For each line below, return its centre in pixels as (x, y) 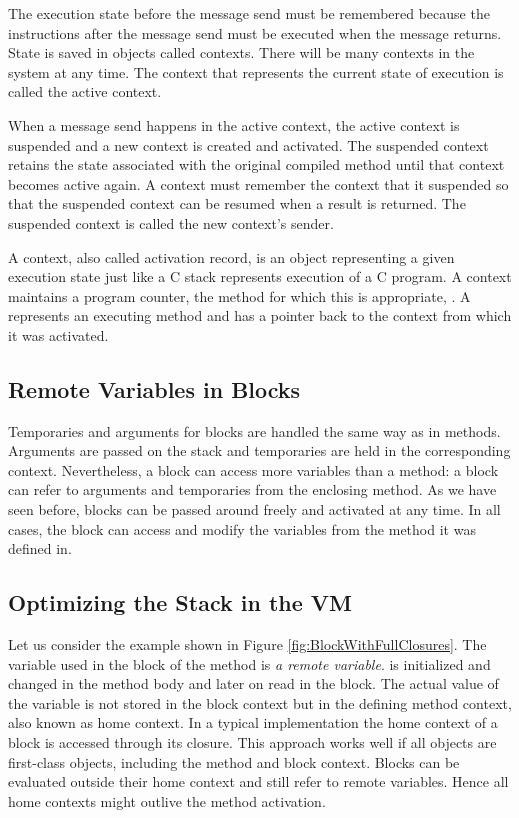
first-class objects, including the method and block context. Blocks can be (234, 761)
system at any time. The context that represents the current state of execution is (256, 71)
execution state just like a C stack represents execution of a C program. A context (260, 276)
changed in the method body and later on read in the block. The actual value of (253, 683)
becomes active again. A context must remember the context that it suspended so (258, 183)
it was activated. (58, 334)
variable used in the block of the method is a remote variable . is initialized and (249, 663)
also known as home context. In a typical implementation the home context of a (253, 722)
